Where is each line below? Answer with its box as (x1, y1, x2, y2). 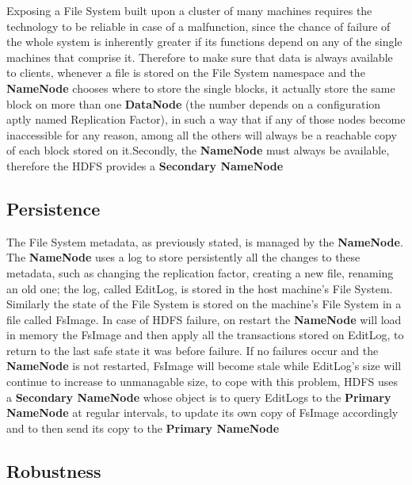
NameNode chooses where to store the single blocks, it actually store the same (6, 79, 395, 96)
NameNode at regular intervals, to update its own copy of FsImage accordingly (6, 404, 399, 421)
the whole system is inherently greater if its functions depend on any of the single (6, 33, 402, 50)
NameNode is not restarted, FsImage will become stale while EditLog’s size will (6, 357, 402, 374)
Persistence (6, 196, 101, 220)
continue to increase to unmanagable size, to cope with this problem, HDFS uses (6, 373, 398, 390)
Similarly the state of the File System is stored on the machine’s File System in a (6, 296, 402, 312)
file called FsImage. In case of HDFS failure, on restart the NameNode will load (6, 311, 402, 327)
